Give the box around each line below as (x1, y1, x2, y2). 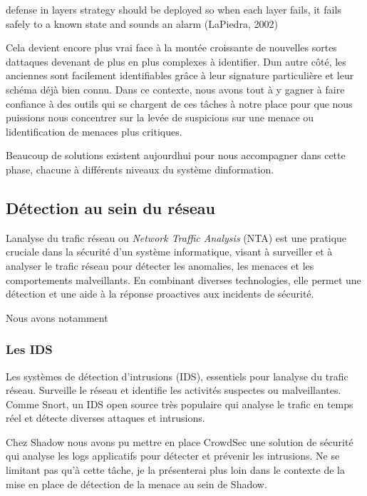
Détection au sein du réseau (6, 196, 216, 218)
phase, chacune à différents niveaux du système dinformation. (6, 161, 274, 176)
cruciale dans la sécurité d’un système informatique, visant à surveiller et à (6, 244, 333, 259)
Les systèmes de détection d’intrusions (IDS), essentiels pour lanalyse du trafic (6, 368, 348, 383)
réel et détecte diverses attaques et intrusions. (6, 410, 205, 425)
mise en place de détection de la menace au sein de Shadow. (6, 476, 267, 491)
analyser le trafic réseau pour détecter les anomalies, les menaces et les (6, 258, 314, 273)
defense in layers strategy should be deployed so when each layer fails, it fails (6, 2, 341, 16)
